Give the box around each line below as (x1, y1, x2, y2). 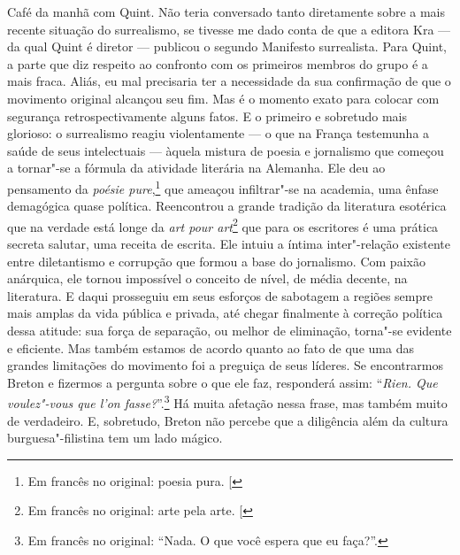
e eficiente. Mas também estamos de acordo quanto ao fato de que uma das (7, 338, 414, 357)
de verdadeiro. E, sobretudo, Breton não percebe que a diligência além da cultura (7, 411, 448, 429)
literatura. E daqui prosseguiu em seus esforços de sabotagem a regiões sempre (7, 286, 433, 304)
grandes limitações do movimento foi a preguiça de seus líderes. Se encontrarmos (7, 356, 443, 374)
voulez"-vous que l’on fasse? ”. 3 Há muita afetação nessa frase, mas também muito (7, 391, 448, 412)
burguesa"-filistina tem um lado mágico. (7, 428, 223, 447)
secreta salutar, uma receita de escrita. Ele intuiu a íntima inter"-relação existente (7, 235, 450, 253)
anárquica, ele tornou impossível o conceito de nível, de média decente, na (7, 269, 408, 288)
